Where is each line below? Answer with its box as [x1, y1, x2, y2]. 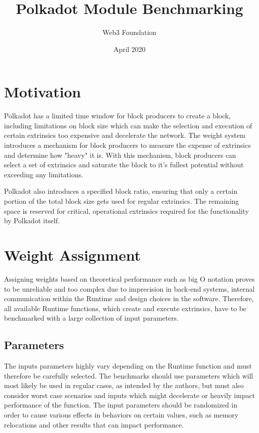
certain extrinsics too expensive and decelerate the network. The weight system [4, 130, 246, 140]
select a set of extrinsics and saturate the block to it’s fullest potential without [4, 159, 244, 170]
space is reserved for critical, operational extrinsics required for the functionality [4, 205, 249, 216]
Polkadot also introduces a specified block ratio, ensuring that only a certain [4, 186, 238, 196]
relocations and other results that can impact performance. [4, 419, 184, 430]
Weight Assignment [4, 244, 141, 265]
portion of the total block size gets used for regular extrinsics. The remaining [4, 196, 239, 206]
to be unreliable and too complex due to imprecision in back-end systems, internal [4, 283, 255, 294]
